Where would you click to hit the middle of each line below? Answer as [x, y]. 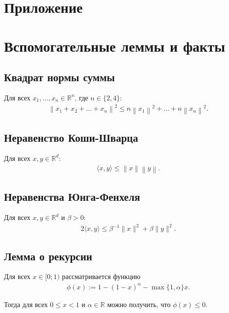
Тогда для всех [26, 304]
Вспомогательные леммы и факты [115, 46]
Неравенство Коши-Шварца [71, 138]
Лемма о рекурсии [48, 256]
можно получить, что [139, 304]
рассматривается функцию [101, 276]
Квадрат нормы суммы [59, 77]
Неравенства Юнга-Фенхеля [72, 197]
